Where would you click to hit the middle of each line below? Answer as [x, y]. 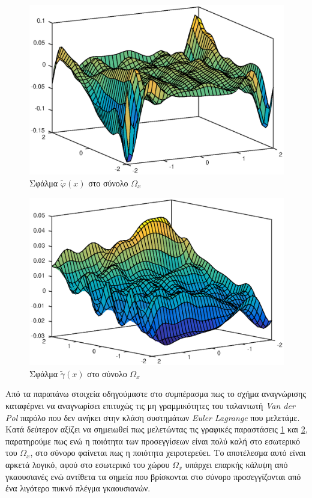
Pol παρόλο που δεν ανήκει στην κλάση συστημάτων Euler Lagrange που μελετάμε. [153, 417]
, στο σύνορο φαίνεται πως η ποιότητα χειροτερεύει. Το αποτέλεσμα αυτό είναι [168, 453]
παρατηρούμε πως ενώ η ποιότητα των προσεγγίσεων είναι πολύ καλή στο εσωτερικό [153, 441]
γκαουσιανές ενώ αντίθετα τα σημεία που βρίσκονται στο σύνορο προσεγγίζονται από [153, 476]
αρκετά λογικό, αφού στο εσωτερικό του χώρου [88, 464]
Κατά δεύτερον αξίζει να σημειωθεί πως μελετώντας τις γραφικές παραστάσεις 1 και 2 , [157, 429]
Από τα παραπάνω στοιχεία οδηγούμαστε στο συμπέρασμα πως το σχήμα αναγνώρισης [156, 394]
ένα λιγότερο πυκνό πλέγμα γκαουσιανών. [78, 488]
